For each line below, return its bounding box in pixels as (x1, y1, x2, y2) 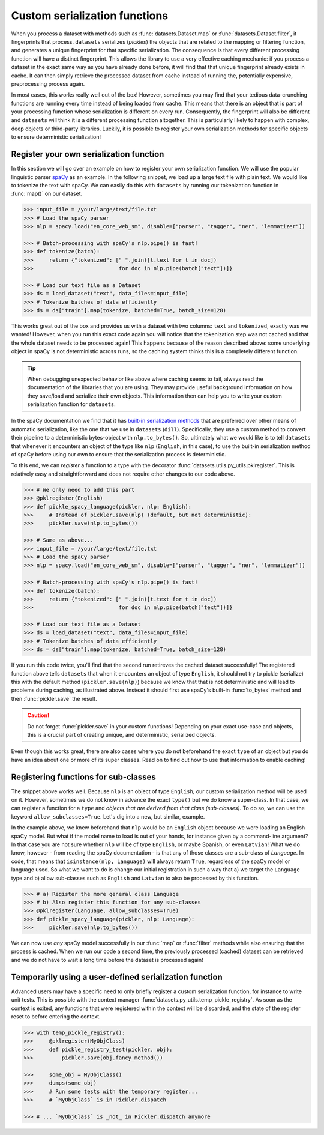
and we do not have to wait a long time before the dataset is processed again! (11, 956, 203, 963)
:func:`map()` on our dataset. (11, 190, 83, 198)
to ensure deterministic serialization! (11, 133, 101, 141)
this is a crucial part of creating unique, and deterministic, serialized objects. (27, 731, 216, 738)
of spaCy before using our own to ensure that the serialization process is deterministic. (11, 451, 226, 458)
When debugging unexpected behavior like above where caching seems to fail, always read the (27, 375, 263, 383)
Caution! (27, 712, 50, 719)
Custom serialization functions (11, 9, 169, 22)
